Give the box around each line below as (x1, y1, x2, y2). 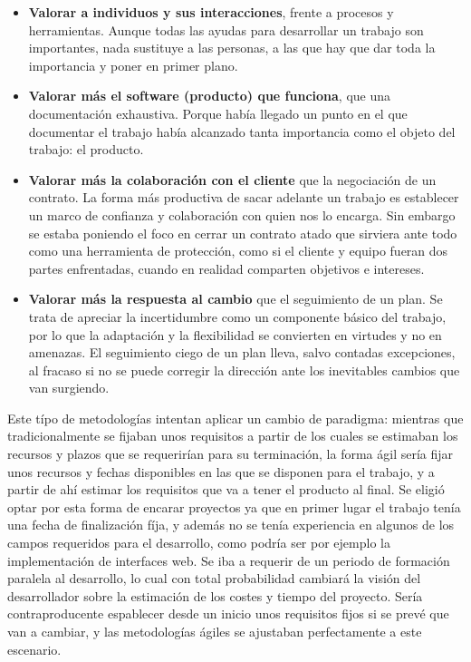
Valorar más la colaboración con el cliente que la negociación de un (28, 170, 437, 189)
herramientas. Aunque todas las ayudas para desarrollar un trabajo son (28, 20, 424, 39)
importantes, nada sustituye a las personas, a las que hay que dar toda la (28, 38, 436, 57)
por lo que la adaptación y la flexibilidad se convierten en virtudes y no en (28, 325, 442, 344)
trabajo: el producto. (28, 140, 144, 159)
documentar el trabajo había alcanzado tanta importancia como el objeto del (28, 122, 456, 141)
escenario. (7, 639, 62, 658)
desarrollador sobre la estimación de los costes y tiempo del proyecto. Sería (7, 586, 423, 605)
